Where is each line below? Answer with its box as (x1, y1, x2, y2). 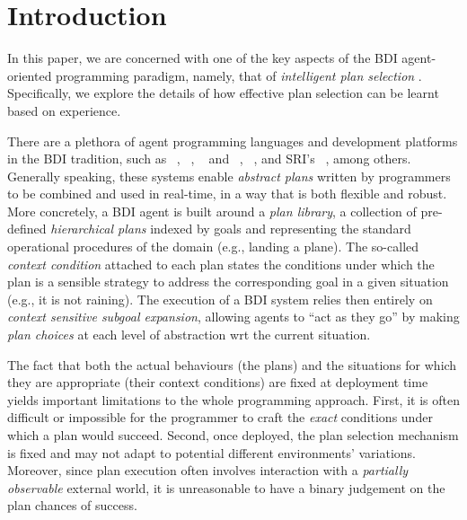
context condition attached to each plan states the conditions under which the (7, 254, 435, 273)
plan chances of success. (7, 496, 137, 515)
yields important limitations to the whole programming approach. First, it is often (7, 390, 460, 409)
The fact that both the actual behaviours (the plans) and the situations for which (7, 355, 457, 374)
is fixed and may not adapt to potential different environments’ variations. (7, 443, 416, 462)
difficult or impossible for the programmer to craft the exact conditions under (7, 408, 433, 427)
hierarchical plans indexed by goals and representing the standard (50, 219, 411, 238)
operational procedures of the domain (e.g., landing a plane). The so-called (7, 237, 419, 256)
